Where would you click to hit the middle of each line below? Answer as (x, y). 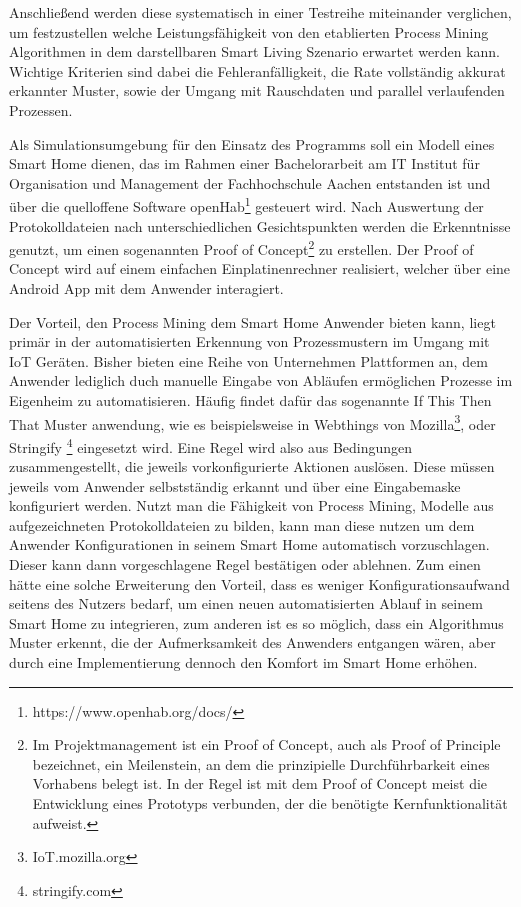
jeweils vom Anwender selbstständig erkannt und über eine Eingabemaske (235, 485)
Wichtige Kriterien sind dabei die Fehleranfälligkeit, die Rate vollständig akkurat (257, 70)
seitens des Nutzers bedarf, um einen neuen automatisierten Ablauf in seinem (246, 603)
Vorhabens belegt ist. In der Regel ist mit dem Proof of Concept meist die (260, 783)
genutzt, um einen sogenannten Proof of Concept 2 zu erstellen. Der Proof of (241, 247)
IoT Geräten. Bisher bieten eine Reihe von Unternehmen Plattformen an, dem (248, 360)
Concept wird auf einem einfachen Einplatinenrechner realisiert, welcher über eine (260, 268)
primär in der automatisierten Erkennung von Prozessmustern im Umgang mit (249, 341)
